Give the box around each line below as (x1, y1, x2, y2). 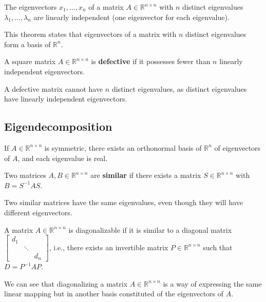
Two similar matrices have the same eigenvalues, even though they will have (4, 197, 243, 208)
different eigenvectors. (4, 207, 72, 217)
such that (203, 241, 233, 252)
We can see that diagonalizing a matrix (4, 278, 128, 289)
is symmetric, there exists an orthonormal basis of (44, 142, 202, 153)
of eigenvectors (214, 142, 261, 153)
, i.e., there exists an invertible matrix (49, 241, 168, 252)
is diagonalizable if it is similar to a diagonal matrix (68, 224, 232, 235)
